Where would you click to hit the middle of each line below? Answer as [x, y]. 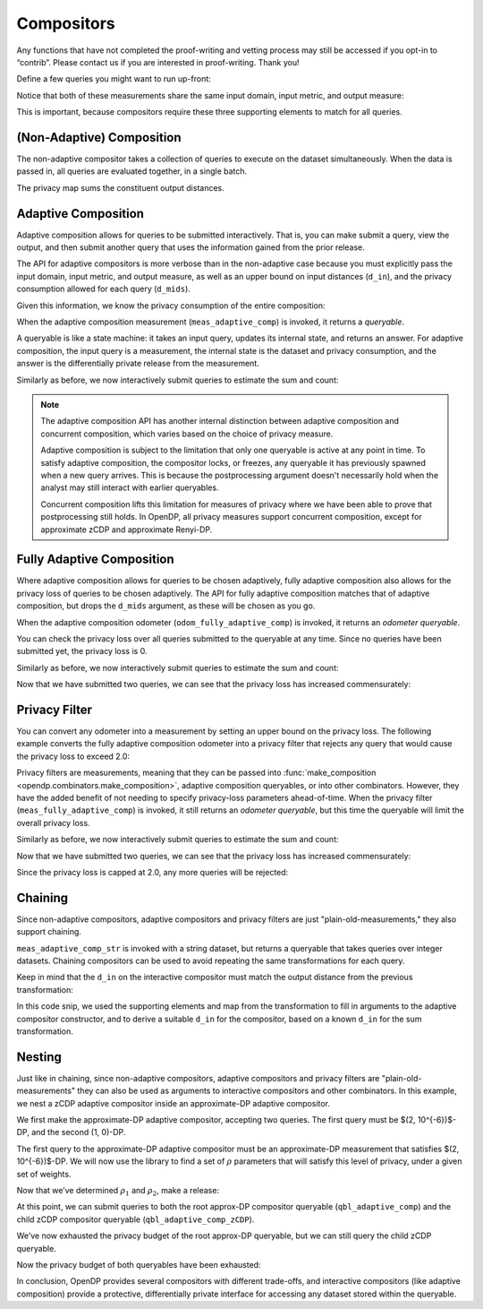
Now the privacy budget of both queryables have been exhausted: [139, 1264]
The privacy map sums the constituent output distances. [120, 187]
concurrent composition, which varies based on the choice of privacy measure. [187, 434]
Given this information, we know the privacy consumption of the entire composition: [171, 306]
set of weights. [44, 1174]
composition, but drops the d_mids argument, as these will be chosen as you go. [166, 606]
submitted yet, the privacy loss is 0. [82, 651]
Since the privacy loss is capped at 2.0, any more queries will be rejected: [153, 872]
